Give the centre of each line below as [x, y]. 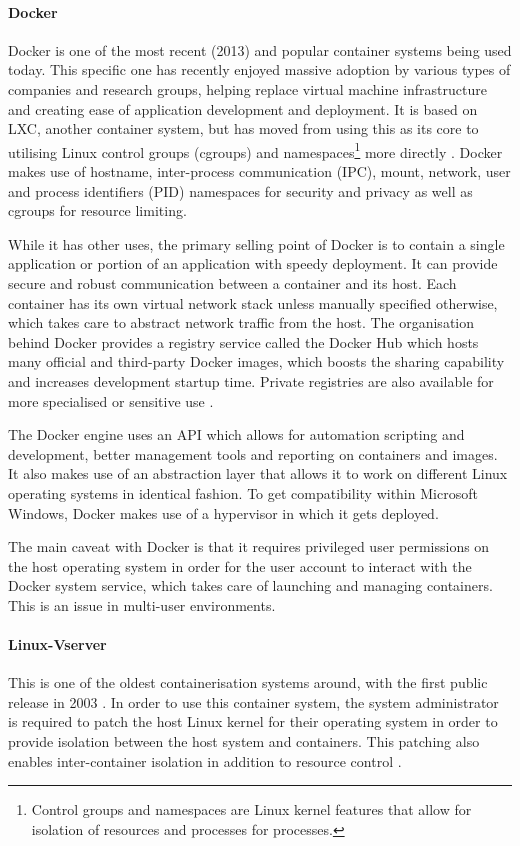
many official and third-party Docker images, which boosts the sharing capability [256, 361]
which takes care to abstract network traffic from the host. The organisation [241, 322]
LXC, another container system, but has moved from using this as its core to [243, 128]
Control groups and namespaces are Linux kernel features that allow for [251, 809]
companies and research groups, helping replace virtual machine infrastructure [247, 88]
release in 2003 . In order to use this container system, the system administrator [253, 701]
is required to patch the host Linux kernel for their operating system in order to [253, 721]
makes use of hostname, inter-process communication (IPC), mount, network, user [259, 171]
